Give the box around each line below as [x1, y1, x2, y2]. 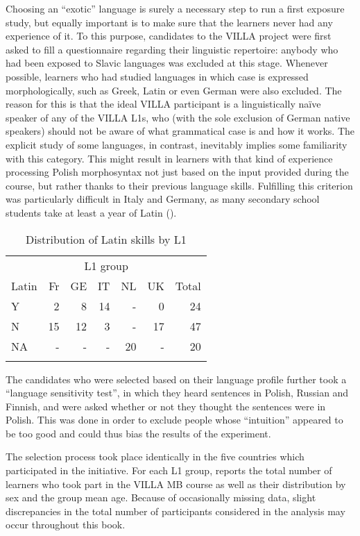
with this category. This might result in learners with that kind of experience [6, 151, 333, 165]
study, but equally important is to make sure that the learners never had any [6, 15, 333, 29]
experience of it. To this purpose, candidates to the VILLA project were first [6, 28, 332, 43]
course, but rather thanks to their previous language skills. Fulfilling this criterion [6, 178, 353, 192]
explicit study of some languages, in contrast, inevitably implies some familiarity [6, 137, 348, 151]
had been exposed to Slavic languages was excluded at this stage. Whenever [6, 56, 328, 70]
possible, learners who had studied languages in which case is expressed [6, 69, 309, 83]
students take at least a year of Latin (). [6, 205, 177, 219]
